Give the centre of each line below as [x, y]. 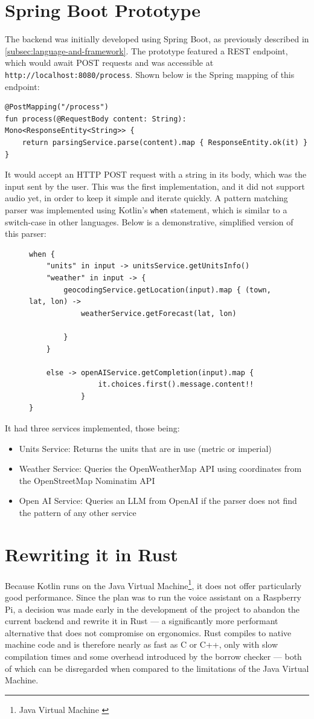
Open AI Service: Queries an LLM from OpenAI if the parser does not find [158, 501]
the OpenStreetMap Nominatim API [87, 480]
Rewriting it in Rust [91, 554]
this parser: [26, 234]
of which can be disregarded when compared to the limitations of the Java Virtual [157, 668]
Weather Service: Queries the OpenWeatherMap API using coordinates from [160, 469]
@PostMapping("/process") [57, 107]
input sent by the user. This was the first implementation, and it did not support [155, 186]
